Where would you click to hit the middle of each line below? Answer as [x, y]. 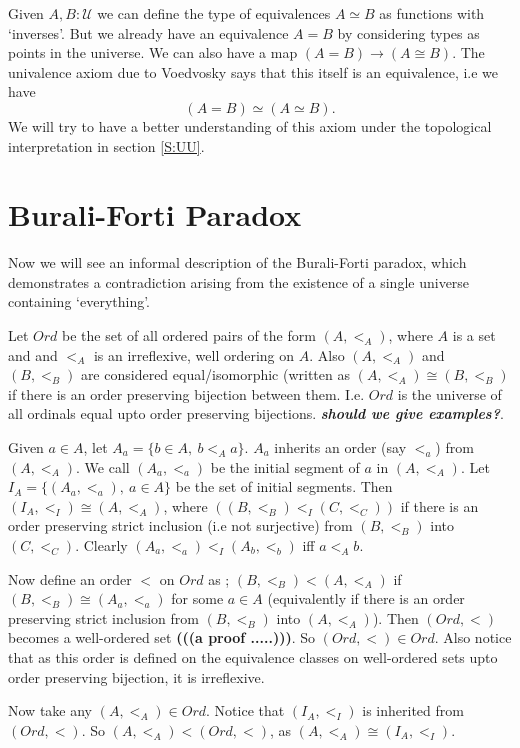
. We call [103, 466]
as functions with [432, 13]
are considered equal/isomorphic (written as [215, 374]
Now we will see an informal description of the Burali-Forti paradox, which [237, 262]
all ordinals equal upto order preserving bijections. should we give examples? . [256, 413]
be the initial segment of [285, 466]
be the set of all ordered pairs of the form [189, 335]
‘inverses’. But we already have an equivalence [148, 32]
